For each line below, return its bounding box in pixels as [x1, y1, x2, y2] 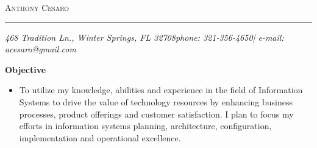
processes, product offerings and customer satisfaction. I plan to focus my [19, 107, 294, 120]
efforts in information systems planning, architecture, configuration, [19, 119, 272, 132]
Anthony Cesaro [5, 1, 69, 13]
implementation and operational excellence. [19, 131, 181, 144]
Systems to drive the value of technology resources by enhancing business [19, 95, 293, 108]
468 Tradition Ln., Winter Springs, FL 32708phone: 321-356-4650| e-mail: [5, 30, 284, 43]
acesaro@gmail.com [5, 43, 76, 55]
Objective [5, 63, 46, 76]
